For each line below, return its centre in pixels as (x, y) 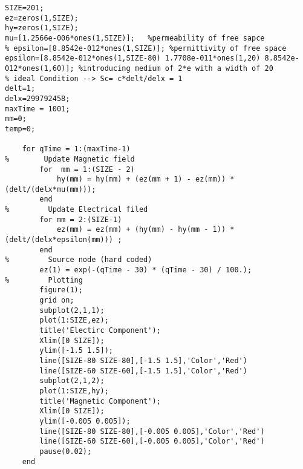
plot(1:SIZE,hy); (74, 391)
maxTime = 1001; (37, 109)
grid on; (57, 300)
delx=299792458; (37, 98)
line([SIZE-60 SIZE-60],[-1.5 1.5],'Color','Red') (143, 371)
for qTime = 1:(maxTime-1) (76, 149)
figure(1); (61, 290)
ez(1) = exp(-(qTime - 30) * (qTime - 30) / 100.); (146, 270)
